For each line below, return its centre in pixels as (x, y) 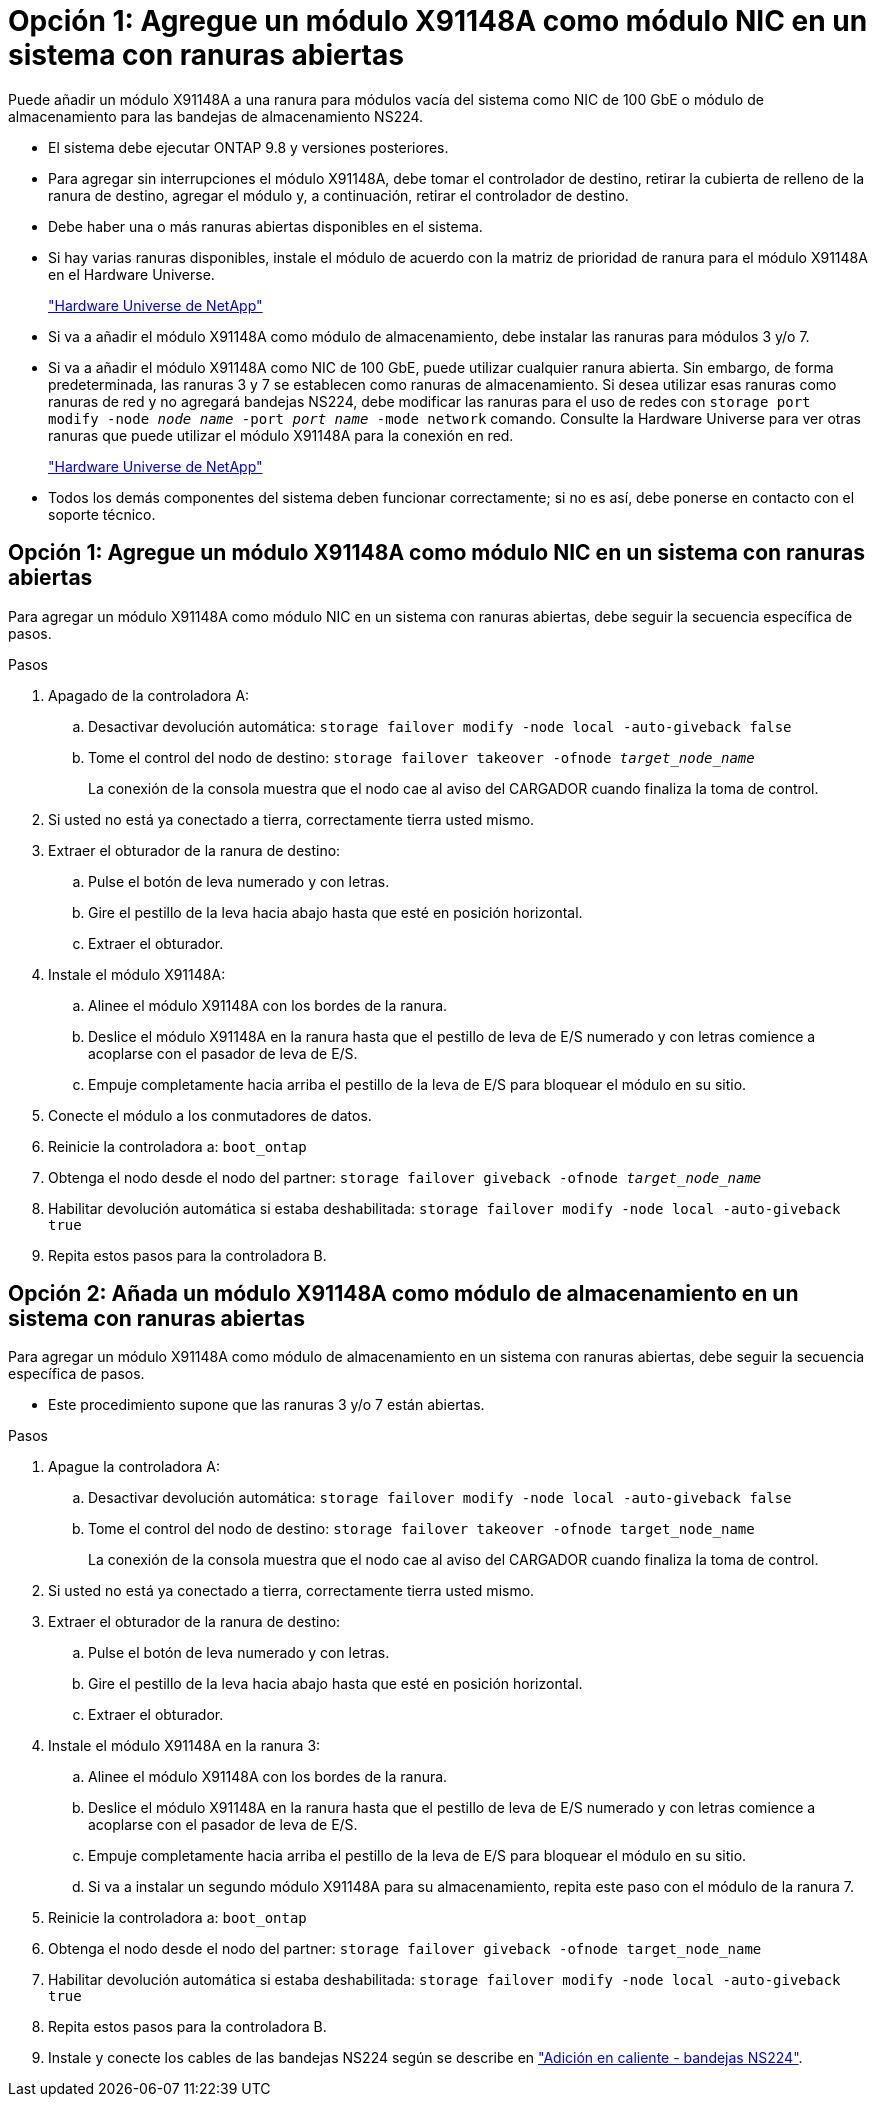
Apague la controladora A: (134, 1467)
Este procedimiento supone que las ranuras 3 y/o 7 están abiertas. (266, 1405)
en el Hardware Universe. (131, 274)
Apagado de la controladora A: (149, 695)
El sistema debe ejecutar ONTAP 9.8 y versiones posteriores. (248, 147)
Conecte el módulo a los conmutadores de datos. (210, 1115)
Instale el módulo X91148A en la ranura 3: (184, 1746)
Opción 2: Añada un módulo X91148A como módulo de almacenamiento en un (403, 1294)
